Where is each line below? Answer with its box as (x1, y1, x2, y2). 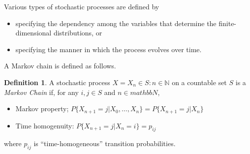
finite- (219, 18, 237, 28)
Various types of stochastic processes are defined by (4, 1, 159, 11)
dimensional (15, 28, 52, 38)
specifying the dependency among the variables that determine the (15, 18, 217, 28)
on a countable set (172, 77, 227, 87)
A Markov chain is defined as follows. (4, 61, 116, 71)
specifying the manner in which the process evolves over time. (15, 44, 202, 54)
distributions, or (53, 28, 102, 38)
